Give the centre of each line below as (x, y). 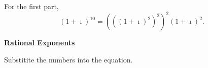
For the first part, (31, 6)
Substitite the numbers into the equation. (68, 59)
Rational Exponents (40, 43)
